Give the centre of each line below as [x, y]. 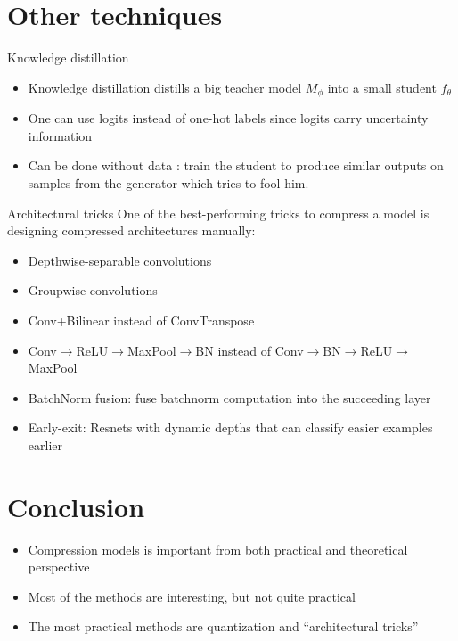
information [60, 135]
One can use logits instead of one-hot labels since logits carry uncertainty [228, 118]
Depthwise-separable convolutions [120, 260]
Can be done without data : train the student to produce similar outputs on [236, 165]
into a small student [382, 87]
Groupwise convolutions [93, 290]
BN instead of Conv [249, 350]
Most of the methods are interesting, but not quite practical [192, 596]
